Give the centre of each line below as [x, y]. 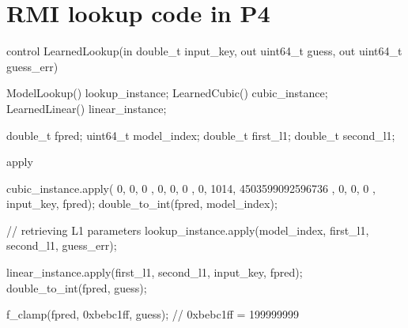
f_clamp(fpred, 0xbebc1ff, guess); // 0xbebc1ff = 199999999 [153, 314]
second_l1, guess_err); [62, 245]
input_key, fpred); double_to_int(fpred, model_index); [142, 204]
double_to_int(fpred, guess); [77, 287]
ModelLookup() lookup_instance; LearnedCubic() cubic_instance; [167, 93]
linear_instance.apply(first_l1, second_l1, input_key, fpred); [155, 272]
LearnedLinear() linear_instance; [87, 108]
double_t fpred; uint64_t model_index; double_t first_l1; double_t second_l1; [201, 135]
